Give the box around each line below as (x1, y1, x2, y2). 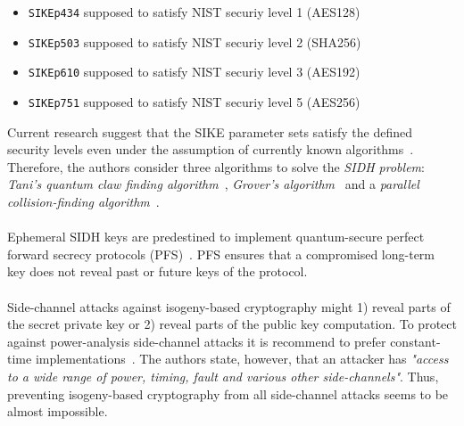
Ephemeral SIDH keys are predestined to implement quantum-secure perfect (7, 227, 425, 246)
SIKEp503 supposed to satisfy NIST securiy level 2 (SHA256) (28, 32, 361, 51)
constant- (390, 332, 441, 350)
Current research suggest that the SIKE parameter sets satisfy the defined (7, 122, 413, 141)
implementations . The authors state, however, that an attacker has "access (35, 349, 449, 368)
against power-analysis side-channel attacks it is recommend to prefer (7, 332, 386, 350)
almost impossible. (7, 402, 108, 421)
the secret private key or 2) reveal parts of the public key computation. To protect (7, 315, 457, 333)
